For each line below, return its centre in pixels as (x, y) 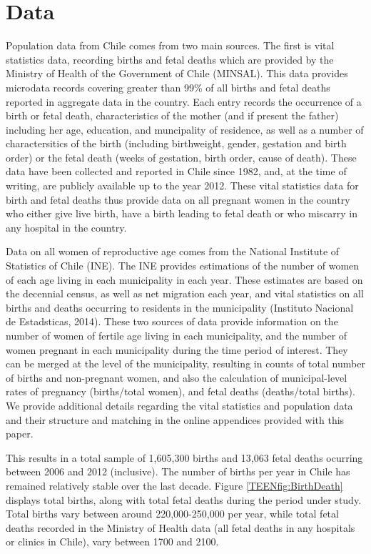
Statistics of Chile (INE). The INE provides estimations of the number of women (183, 266)
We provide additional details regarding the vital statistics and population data (179, 405)
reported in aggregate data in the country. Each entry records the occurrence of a (184, 101)
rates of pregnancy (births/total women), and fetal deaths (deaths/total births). (181, 391)
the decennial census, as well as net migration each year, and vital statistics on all (185, 293)
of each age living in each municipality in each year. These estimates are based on (184, 279)
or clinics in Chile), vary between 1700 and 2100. (112, 541)
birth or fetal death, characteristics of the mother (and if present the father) (172, 115)
